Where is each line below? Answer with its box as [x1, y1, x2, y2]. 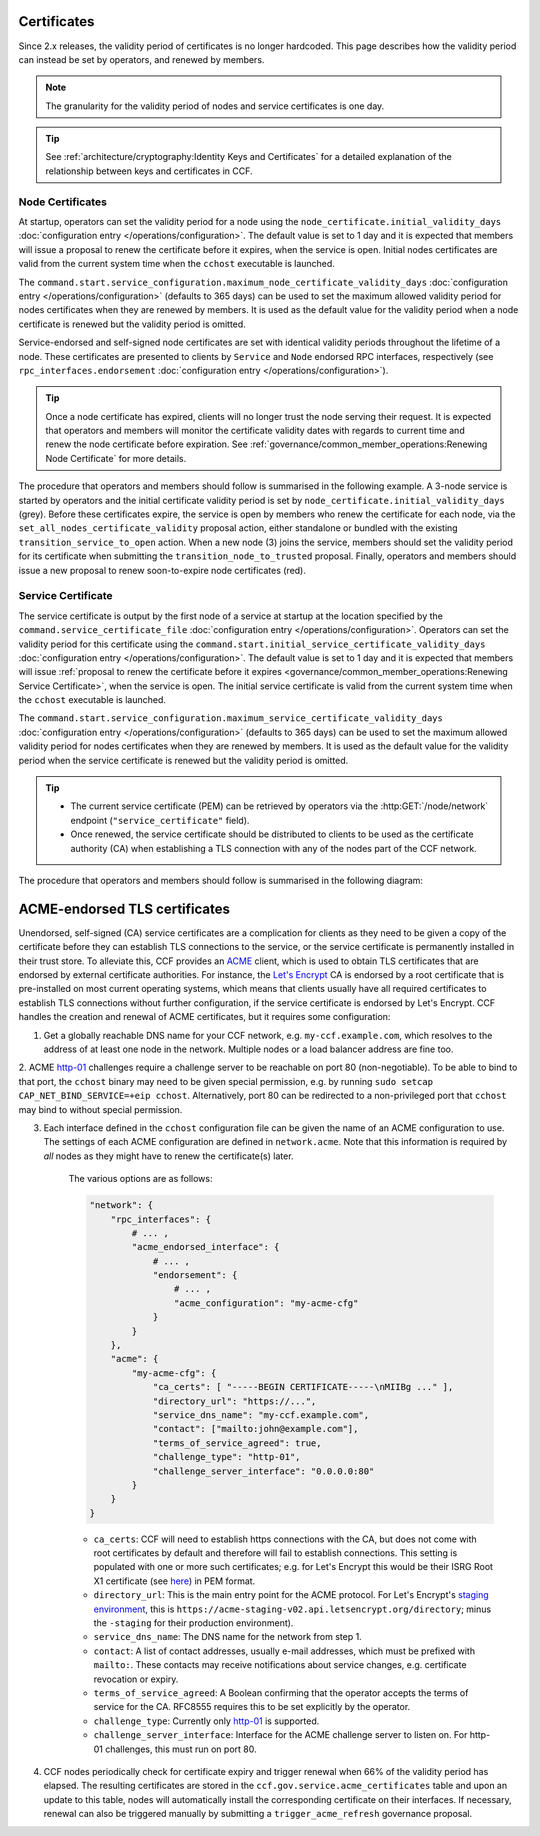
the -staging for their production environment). [93, 1617, 294, 1629]
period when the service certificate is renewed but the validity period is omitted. [18, 754, 349, 766]
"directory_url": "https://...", [152, 1395, 317, 1407]
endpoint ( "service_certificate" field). [70, 814, 250, 826]
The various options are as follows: [68, 1173, 213, 1185]
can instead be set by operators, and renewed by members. [18, 53, 265, 65]
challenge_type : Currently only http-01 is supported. [93, 1715, 320, 1727]
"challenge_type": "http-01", [152, 1451, 301, 1463]
